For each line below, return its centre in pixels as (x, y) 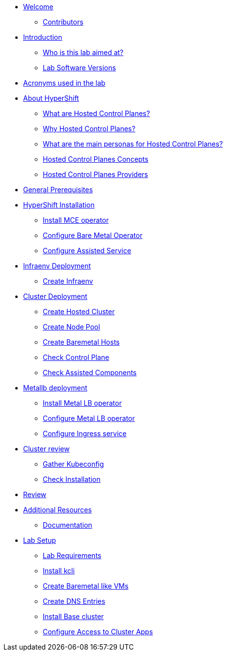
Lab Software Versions (79, 68)
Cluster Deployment (55, 296)
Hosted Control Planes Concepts (96, 159)
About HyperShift (51, 98)
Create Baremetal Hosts (81, 342)
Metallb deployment (55, 388)
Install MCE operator (76, 220)
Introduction (43, 37)
